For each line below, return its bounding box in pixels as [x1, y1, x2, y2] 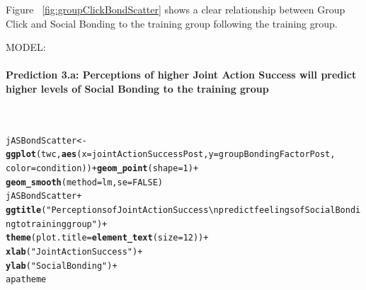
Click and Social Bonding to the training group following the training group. [6, 16, 338, 30]
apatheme [6, 274, 47, 285]
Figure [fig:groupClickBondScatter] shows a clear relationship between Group [6, 2, 345, 16]
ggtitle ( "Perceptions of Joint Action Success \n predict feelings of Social [6, 205, 336, 216]
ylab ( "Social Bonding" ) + [6, 260, 118, 271]
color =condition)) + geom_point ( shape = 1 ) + [6, 163, 199, 174]
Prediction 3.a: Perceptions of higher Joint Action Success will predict [6, 67, 357, 82]
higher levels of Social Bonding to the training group [6, 81, 269, 95]
